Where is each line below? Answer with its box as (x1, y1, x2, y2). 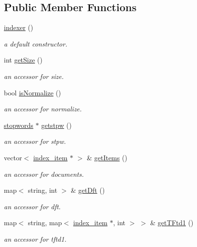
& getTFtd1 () (150, 217, 194, 228)
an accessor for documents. (4, 169, 84, 179)
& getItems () (87, 152, 127, 162)
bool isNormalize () (4, 87, 61, 97)
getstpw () (41, 120, 72, 130)
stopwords (4, 120, 33, 130)
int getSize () (4, 55, 43, 65)
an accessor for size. (4, 71, 64, 81)
